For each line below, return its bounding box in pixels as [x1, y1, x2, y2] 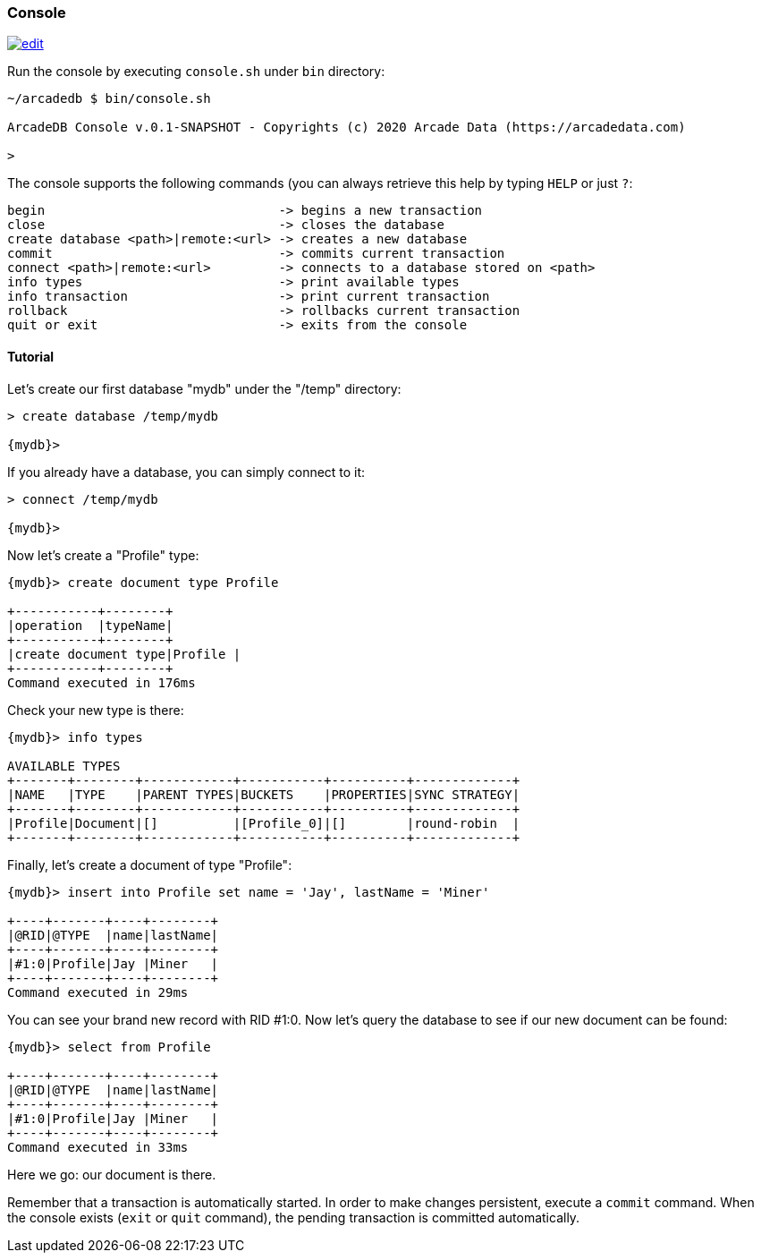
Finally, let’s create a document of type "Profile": [7, 856, 292, 873]
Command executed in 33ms [7, 1139, 189, 1154]
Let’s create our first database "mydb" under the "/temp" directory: [7, 380, 402, 396]
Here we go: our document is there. [7, 1166, 216, 1182]
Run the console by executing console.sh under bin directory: [7, 64, 385, 80]
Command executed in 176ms [7, 675, 196, 690]
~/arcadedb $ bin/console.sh [7, 91, 211, 106]
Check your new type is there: [7, 702, 184, 718]
